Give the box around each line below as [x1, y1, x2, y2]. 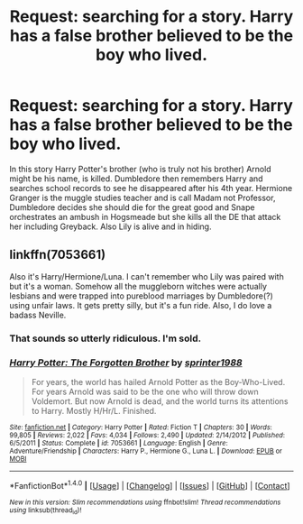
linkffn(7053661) [9, 247, 106, 262]
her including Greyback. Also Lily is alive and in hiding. [9, 221, 212, 232]
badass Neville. [9, 309, 67, 320]
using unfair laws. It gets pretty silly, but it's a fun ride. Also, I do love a [9, 299, 272, 310]
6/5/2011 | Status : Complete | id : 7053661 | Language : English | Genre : [9, 438, 228, 447]
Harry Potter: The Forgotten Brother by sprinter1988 [9, 356, 243, 369]
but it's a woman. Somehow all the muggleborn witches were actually [9, 280, 268, 291]
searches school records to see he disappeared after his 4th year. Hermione [9, 182, 293, 193]
